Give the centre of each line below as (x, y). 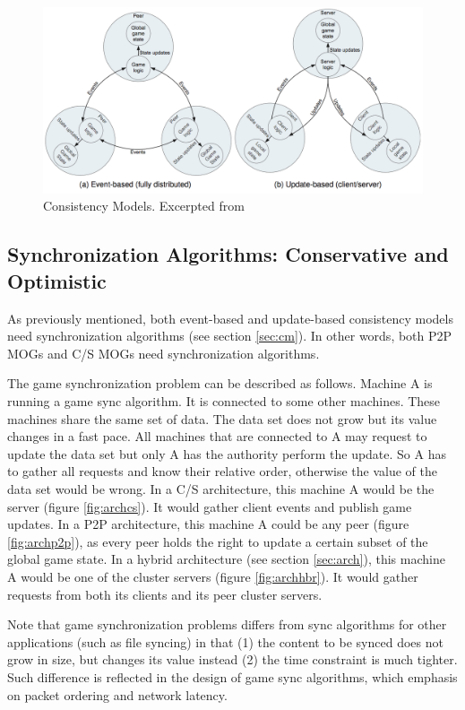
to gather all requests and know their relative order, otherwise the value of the (222, 471)
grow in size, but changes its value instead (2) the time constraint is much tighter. (232, 659)
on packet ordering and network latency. (117, 694)
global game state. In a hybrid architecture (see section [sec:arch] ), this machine (226, 559)
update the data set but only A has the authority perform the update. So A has (227, 453)
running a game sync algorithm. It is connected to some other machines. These (224, 401)
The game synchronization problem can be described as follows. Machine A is (220, 383)
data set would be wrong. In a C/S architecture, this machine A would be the (221, 488)
